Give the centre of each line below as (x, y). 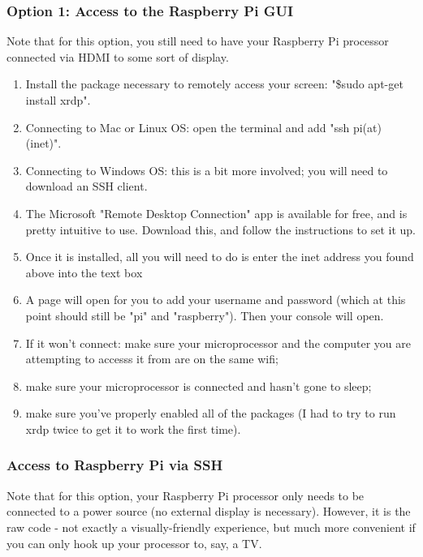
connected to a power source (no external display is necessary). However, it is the (209, 511)
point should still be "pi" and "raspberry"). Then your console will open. (205, 315)
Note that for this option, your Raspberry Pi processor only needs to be (186, 495)
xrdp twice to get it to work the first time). (133, 428)
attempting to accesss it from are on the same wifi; (152, 359)
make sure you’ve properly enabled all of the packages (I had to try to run (211, 413)
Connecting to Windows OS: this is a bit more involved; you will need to (207, 170)
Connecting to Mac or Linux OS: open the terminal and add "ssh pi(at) (203, 127)
